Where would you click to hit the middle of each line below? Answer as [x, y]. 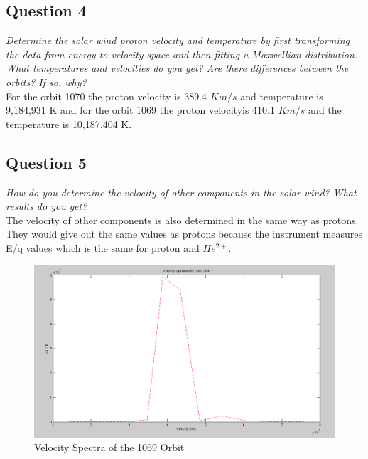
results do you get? [47, 206]
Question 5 [46, 162]
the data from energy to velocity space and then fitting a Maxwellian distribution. [182, 54]
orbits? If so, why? [46, 81]
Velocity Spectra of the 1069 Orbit [109, 447]
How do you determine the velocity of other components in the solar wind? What [181, 192]
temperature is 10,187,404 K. [69, 123]
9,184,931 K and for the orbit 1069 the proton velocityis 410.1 [140, 110]
